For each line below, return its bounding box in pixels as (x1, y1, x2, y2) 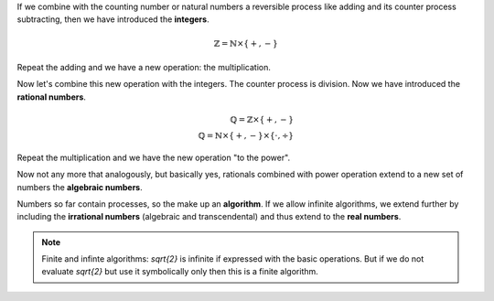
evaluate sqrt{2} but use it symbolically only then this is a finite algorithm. (41, 266, 319, 277)
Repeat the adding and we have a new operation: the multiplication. (16, 61, 272, 72)
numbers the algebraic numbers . (16, 181, 143, 192)
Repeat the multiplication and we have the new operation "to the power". (16, 152, 291, 163)
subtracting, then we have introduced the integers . (16, 14, 209, 25)
